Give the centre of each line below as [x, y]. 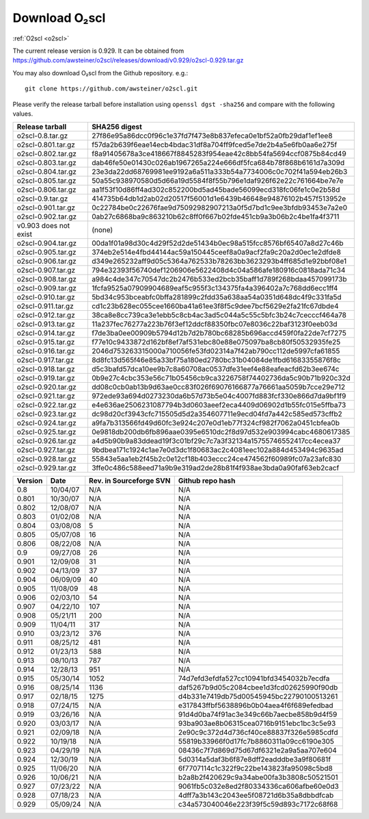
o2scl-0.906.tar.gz [46, 262]
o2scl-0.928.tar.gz [46, 459]
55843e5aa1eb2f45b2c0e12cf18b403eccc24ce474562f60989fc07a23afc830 [216, 459]
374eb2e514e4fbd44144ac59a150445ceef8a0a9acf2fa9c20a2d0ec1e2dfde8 [216, 252]
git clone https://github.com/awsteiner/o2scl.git [111, 89]
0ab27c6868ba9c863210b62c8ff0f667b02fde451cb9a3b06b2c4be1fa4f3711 [215, 217]
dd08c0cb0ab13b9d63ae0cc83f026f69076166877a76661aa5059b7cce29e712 [218, 387]
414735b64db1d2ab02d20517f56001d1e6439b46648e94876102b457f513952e [219, 199]
